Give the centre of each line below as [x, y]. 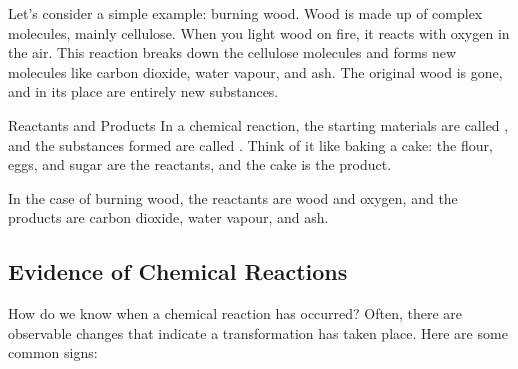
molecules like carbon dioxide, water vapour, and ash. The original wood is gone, [255, 71]
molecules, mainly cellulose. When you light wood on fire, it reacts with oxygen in [259, 32]
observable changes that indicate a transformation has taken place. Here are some [258, 332]
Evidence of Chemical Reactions [178, 271]
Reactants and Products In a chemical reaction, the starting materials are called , [258, 124]
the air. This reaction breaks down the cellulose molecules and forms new [232, 52]
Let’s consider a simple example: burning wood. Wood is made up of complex [245, 13]
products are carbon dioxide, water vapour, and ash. [168, 217]
